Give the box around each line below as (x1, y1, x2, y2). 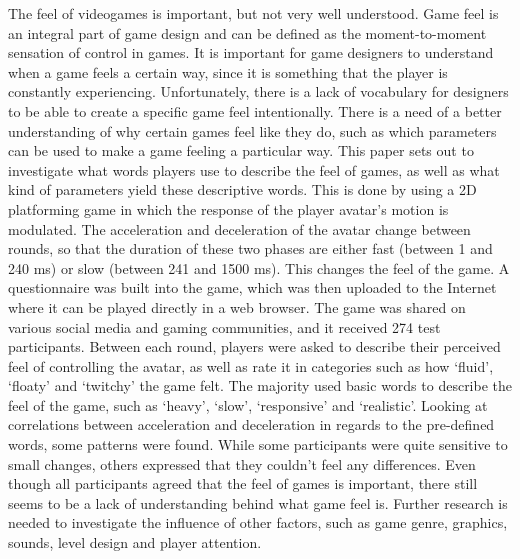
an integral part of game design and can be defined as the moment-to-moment (8, 22, 487, 43)
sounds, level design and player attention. (8, 532, 262, 553)
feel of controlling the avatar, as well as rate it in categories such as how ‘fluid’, (8, 355, 494, 376)
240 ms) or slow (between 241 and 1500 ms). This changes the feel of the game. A (8, 257, 510, 278)
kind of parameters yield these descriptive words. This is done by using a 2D (8, 179, 477, 200)
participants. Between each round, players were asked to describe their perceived (8, 336, 501, 357)
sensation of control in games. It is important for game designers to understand (8, 42, 494, 63)
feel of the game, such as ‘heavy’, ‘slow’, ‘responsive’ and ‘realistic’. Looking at (8, 394, 488, 415)
